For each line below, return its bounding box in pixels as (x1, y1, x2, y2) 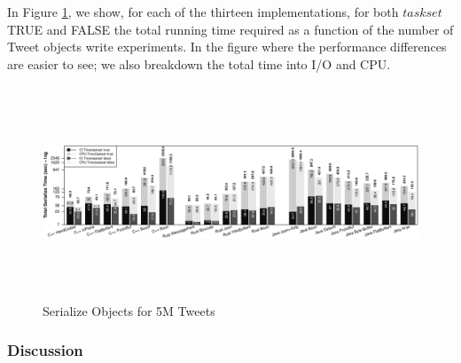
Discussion (7, 339, 83, 361)
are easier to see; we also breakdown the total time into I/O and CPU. (7, 54, 391, 73)
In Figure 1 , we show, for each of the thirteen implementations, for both (7, 3, 399, 20)
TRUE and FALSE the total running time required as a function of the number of (7, 20, 454, 38)
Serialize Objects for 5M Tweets (43, 301, 215, 320)
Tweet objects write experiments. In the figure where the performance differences (7, 37, 447, 56)
